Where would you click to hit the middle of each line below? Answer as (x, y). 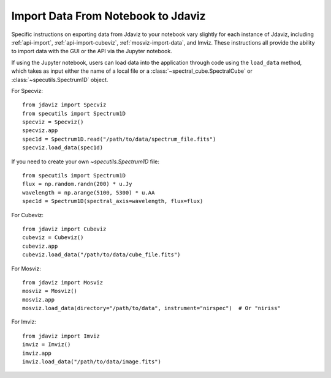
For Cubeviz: (28, 215)
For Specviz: (27, 91)
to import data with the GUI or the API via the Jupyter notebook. (92, 51)
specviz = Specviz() (53, 122)
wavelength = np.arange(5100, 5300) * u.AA (89, 192)
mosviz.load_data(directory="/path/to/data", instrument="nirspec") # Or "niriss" (152, 308)
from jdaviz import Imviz (61, 336)
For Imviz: (24, 322)
